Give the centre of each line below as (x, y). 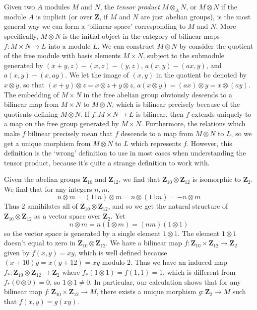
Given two (20, 6)
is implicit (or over (64, 16)
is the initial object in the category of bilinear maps (141, 36)
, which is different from (199, 272)
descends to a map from (157, 133)
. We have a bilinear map (144, 243)
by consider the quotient (216, 45)
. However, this (209, 143)
